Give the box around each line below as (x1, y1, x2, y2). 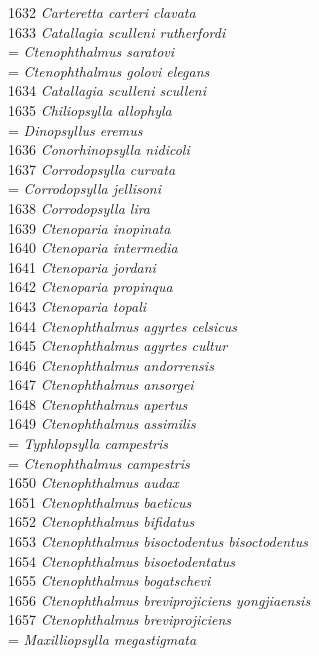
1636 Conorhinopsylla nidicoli (8, 139, 190, 160)
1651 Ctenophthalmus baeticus (8, 491, 192, 512)
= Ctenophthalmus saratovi (8, 41, 175, 62)
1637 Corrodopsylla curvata (8, 158, 176, 179)
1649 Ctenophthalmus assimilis (8, 413, 196, 434)
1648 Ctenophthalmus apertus (8, 393, 188, 414)
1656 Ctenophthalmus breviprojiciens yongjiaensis (8, 589, 311, 610)
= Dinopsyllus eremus (8, 119, 143, 140)
